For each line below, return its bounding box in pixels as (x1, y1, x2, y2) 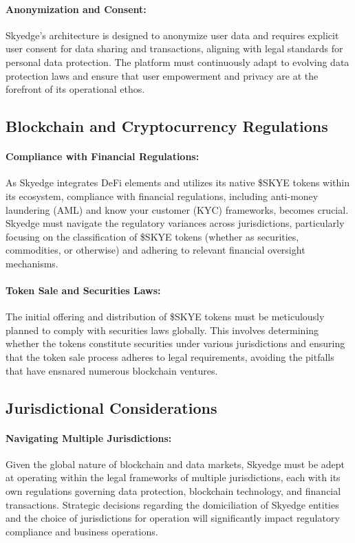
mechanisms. (6, 256, 58, 270)
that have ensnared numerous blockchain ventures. (6, 363, 218, 377)
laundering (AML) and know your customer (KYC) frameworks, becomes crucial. (6, 202, 349, 217)
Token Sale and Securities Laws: (6, 283, 161, 298)
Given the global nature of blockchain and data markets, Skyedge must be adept (6, 456, 345, 471)
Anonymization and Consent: (6, 1, 147, 16)
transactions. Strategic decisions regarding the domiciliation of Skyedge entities (6, 497, 339, 511)
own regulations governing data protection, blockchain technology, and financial (6, 484, 341, 498)
